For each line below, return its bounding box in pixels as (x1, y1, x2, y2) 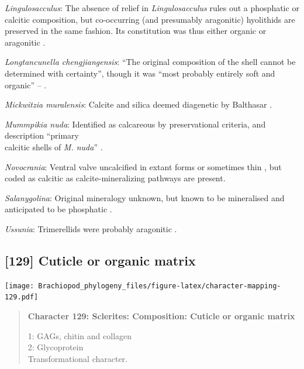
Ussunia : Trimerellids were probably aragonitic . (5, 222, 177, 234)
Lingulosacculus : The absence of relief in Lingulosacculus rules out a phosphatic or (5, 2, 299, 13)
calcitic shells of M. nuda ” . (5, 140, 103, 153)
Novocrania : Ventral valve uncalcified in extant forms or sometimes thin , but (5, 160, 282, 173)
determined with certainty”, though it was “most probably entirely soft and (5, 67, 275, 79)
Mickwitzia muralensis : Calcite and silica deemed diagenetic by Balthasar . (5, 98, 272, 111)
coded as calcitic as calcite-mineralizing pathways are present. (5, 172, 226, 184)
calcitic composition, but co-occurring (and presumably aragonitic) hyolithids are (5, 13, 295, 25)
